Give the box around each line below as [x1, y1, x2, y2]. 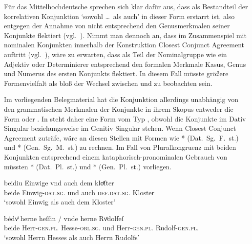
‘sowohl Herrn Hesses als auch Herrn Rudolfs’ [4, 232, 140, 243]
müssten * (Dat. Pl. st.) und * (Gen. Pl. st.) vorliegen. [4, 161, 172, 171]
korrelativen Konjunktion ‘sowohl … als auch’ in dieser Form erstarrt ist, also [4, 11, 235, 21]
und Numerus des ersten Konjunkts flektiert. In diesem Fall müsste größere [4, 68, 229, 79]
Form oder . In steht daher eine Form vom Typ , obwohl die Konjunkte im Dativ [4, 113, 246, 123]
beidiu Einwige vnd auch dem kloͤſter [4, 178, 114, 188]
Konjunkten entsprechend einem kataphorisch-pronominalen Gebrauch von [4, 151, 228, 162]
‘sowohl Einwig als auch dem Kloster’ [4, 197, 116, 207]
